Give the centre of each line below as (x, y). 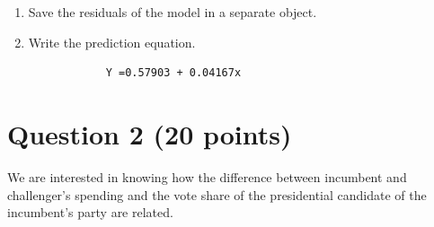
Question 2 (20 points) (150, 133)
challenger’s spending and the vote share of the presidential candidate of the (217, 194)
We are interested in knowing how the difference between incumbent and (207, 176)
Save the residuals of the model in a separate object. (173, 12)
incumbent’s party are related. (90, 212)
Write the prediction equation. (112, 42)
